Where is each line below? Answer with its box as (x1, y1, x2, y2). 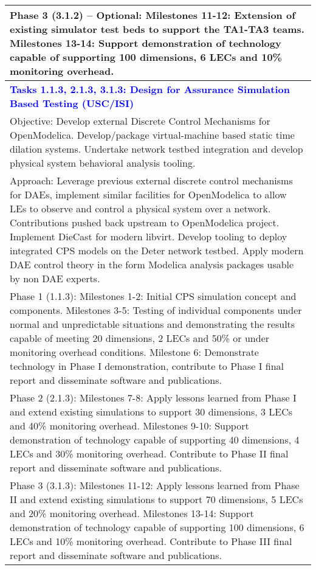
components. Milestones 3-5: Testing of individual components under (10, 303, 302, 317)
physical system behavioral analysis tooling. (10, 156, 196, 170)
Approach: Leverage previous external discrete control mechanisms (10, 173, 293, 187)
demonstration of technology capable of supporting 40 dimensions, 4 (10, 433, 300, 447)
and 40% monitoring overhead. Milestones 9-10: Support (10, 419, 249, 433)
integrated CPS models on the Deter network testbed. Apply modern (10, 243, 304, 257)
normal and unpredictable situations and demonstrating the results (10, 317, 295, 331)
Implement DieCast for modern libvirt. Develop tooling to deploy (10, 229, 287, 243)
